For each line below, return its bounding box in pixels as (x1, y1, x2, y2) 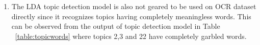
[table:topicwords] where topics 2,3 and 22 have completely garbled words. (15, 30, 247, 41)
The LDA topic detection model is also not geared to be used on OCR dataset (11, 1, 256, 11)
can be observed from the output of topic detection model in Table (11, 21, 220, 31)
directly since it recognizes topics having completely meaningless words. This (11, 11, 251, 21)
